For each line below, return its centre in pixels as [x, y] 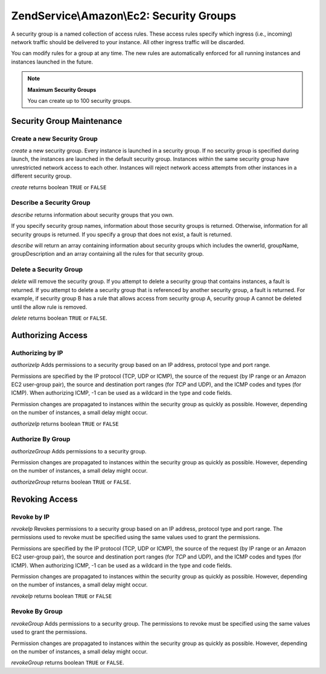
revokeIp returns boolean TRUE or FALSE [62, 596]
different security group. [41, 176]
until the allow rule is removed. [49, 307]
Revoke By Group [37, 612]
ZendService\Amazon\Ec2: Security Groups [124, 16]
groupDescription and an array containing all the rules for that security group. [108, 254]
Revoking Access [44, 499]
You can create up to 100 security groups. [80, 100]
